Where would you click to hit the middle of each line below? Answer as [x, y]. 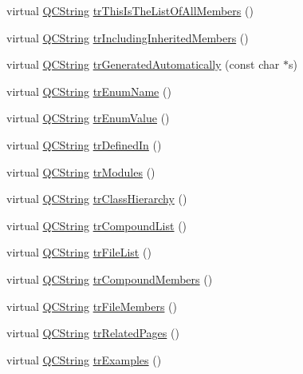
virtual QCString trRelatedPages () [93, 333]
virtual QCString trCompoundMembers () [110, 279]
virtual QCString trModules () [81, 171]
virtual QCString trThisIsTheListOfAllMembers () [130, 10]
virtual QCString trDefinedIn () [84, 144]
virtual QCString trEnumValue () [88, 118]
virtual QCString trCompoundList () [97, 225]
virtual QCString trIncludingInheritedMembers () [128, 37]
